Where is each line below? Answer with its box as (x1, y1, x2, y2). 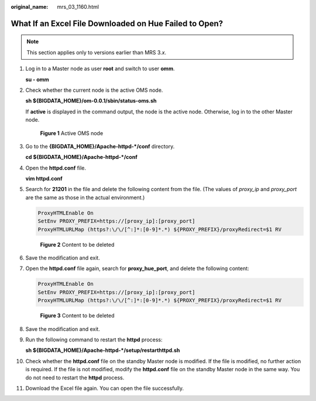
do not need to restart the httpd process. (25, 374, 125, 381)
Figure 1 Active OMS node (40, 129, 104, 137)
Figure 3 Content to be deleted (40, 312, 115, 319)
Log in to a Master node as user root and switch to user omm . (25, 65, 175, 72)
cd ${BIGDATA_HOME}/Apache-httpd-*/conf (25, 154, 138, 161)
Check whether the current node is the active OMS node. (25, 87, 163, 94)
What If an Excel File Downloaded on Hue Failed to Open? (11, 18, 224, 29)
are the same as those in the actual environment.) (25, 193, 145, 201)
